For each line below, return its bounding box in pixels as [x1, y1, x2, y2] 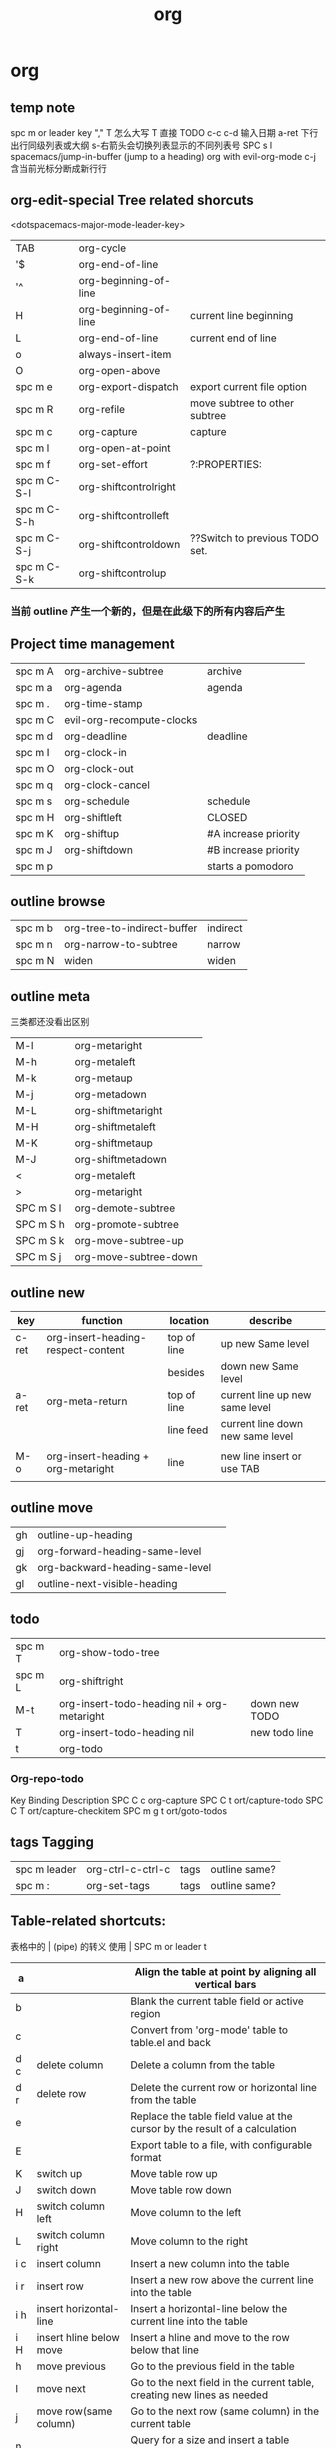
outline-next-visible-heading [37, 1576, 178, 1590]
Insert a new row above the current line [130, 2273, 315, 2287]
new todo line [250, 1725, 314, 1739]
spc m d [15, 729, 53, 743]
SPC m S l [15, 1201, 62, 1215]
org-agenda [64, 680, 123, 694]
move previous [36, 2359, 107, 2373]
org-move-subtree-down [74, 1250, 198, 1264]
